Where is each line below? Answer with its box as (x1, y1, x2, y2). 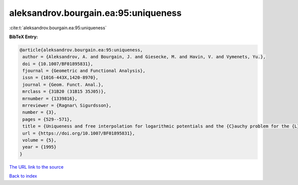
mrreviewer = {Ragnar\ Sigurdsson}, (22, 103, 112, 109)
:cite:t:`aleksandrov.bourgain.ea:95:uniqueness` (9, 25, 107, 31)
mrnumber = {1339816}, (22, 96, 78, 101)
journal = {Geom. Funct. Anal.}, (22, 82, 104, 87)
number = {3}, (22, 110, 57, 115)
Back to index (9, 173, 37, 179)
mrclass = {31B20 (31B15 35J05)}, (22, 89, 106, 94)
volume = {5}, (22, 137, 57, 143)
